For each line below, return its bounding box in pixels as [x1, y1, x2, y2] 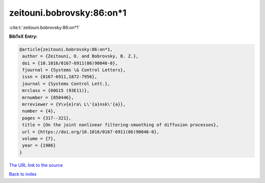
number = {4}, [22, 108, 56, 114]
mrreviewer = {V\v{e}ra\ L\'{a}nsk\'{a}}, [22, 102, 126, 107]
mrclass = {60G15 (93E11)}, [22, 88, 90, 93]
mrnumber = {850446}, [22, 95, 74, 100]
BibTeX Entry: [9, 33, 38, 39]
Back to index [9, 171, 37, 177]
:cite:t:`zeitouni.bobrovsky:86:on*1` [9, 25, 80, 30]
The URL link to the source [9, 162, 63, 168]
